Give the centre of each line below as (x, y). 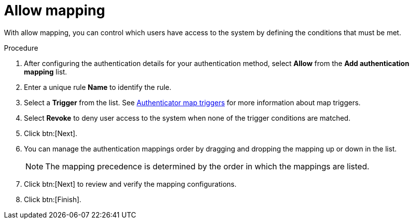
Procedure (21, 48)
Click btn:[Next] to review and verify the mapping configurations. (130, 184)
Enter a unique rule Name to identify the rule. (98, 87)
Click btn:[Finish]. (53, 199)
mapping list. (46, 72)
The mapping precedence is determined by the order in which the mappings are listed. (207, 166)
